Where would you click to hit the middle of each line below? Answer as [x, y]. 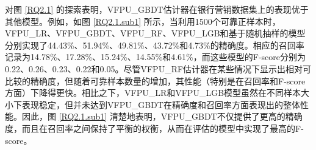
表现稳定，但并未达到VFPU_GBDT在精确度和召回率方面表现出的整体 [161, 104]
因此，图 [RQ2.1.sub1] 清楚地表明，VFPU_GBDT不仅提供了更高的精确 [162, 116]
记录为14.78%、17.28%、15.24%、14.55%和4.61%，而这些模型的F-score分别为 [156, 57]
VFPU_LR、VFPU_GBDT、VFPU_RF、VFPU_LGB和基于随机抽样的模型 [155, 33]
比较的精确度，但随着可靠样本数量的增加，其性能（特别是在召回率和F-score [155, 80]
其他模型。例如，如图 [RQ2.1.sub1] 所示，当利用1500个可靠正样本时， [143, 21]
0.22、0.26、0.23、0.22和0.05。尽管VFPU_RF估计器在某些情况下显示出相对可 [158, 68]
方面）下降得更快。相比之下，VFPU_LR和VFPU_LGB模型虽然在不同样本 [153, 93]
